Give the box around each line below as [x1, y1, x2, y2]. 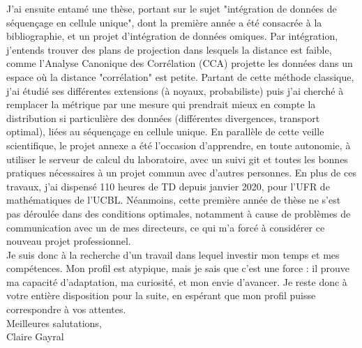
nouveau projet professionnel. [6, 234, 131, 248]
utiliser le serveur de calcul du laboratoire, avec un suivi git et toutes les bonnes [6, 151, 348, 166]
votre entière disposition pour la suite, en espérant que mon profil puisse [6, 288, 316, 303]
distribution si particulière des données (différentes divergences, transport [6, 110, 320, 125]
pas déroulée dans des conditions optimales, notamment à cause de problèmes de [6, 206, 351, 220]
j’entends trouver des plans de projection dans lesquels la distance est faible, [6, 42, 332, 56]
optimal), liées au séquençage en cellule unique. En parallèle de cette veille [6, 124, 324, 139]
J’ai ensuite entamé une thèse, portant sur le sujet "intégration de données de [6, 1, 337, 15]
